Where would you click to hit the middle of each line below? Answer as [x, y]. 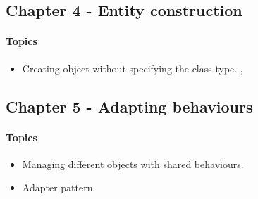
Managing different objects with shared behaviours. [133, 163]
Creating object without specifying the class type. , [133, 68]
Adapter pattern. [59, 187]
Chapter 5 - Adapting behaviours [129, 106]
